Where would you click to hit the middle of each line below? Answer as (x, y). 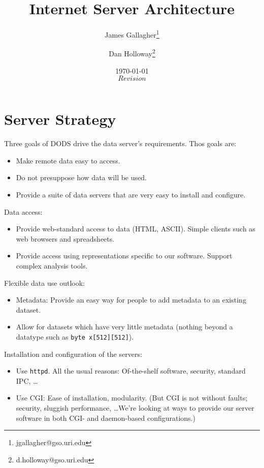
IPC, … (27, 380)
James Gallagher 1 (132, 34)
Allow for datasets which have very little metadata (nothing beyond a (124, 327)
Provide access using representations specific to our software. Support (124, 256)
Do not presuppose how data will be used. (81, 177)
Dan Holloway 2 (132, 53)
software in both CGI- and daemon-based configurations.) (106, 417)
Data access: (23, 211)
